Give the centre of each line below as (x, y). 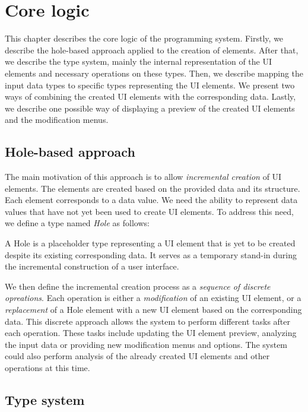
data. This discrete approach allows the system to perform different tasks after (148, 321)
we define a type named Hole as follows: (77, 223)
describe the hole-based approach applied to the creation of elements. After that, (152, 50)
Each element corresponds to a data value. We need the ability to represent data (151, 200)
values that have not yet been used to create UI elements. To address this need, (149, 211)
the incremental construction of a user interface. (92, 266)
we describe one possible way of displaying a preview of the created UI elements (150, 108)
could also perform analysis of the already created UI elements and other (137, 356)
